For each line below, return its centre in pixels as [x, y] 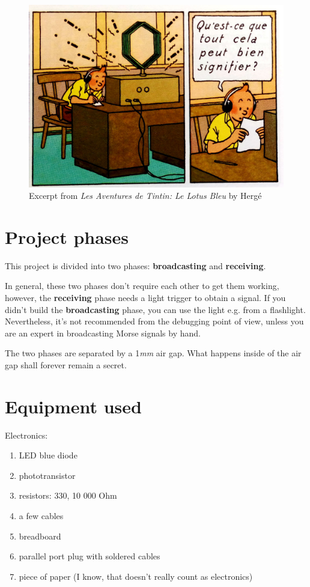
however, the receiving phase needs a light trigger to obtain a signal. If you [145, 297]
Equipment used [73, 406]
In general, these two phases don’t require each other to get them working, [142, 286]
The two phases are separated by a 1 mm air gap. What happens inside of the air [153, 353]
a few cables [41, 516]
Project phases [67, 236]
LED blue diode [48, 455]
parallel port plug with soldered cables [90, 556]
